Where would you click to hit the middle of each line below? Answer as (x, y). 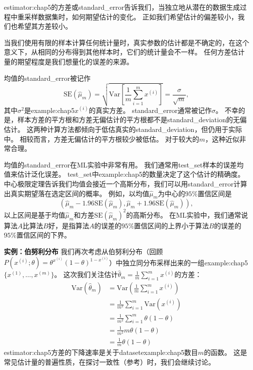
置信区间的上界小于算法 (172, 225)
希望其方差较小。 (45, 26)
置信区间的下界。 (44, 235)
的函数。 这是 (226, 352)
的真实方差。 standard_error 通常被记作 (150, 110)
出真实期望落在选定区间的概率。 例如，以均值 (77, 193)
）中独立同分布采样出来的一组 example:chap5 (179, 262)
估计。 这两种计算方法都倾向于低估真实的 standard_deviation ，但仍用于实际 (123, 129)
